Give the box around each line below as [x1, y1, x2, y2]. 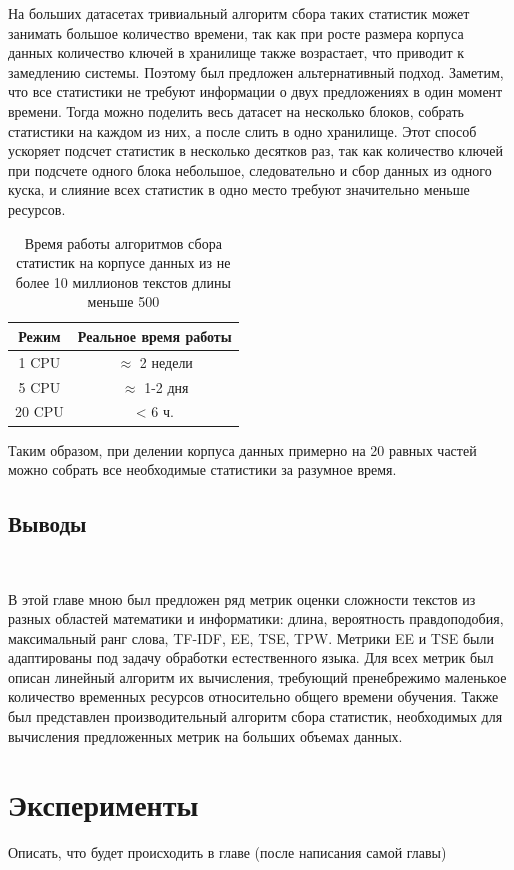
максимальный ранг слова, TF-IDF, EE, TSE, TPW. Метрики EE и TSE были [8, 627, 494, 648]
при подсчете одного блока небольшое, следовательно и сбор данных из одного [8, 159, 492, 180]
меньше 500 [87, 291, 160, 312]
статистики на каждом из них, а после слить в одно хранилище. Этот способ [8, 120, 477, 141]
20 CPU [15, 401, 64, 422]
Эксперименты [8, 784, 199, 825]
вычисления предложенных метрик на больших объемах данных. [8, 725, 403, 746]
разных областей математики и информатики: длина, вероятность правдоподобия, [8, 608, 504, 629]
